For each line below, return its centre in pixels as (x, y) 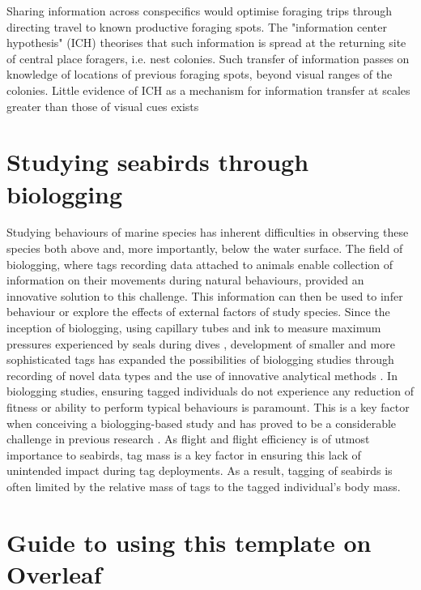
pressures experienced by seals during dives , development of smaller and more (201, 343)
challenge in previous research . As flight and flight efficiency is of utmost (188, 439)
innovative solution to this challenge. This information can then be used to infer (205, 295)
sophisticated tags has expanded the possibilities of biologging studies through (200, 359)
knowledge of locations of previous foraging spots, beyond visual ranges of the (200, 74)
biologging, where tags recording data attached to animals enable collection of (200, 264)
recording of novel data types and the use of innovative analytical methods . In (202, 375)
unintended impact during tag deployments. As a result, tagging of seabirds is (200, 470)
